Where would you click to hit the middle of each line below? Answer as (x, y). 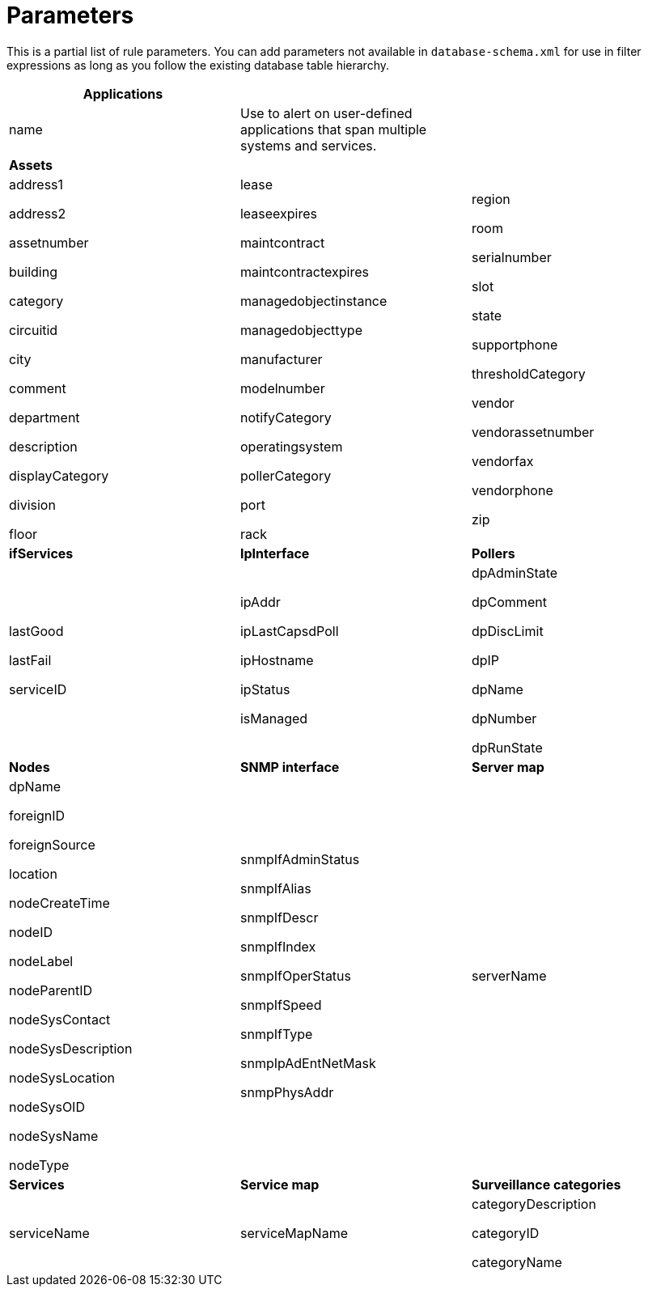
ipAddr (260, 602)
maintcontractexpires (304, 271)
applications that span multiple (333, 129)
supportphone (515, 344)
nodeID (31, 932)
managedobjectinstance (313, 301)
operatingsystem (291, 446)
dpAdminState (515, 572)
